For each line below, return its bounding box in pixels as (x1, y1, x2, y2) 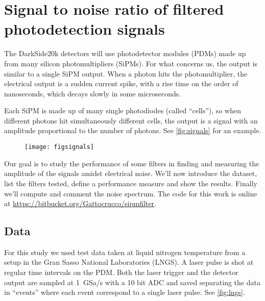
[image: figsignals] (25, 143, 94, 151)
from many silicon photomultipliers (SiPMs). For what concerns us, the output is (4, 58, 258, 68)
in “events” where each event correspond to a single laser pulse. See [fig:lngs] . (4, 287, 245, 297)
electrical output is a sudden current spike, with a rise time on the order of (4, 78, 238, 89)
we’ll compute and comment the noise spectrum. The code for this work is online (4, 188, 257, 198)
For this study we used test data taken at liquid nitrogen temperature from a (4, 246, 246, 257)
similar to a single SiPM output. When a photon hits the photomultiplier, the (4, 68, 248, 79)
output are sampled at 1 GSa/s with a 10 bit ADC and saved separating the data (4, 277, 260, 287)
